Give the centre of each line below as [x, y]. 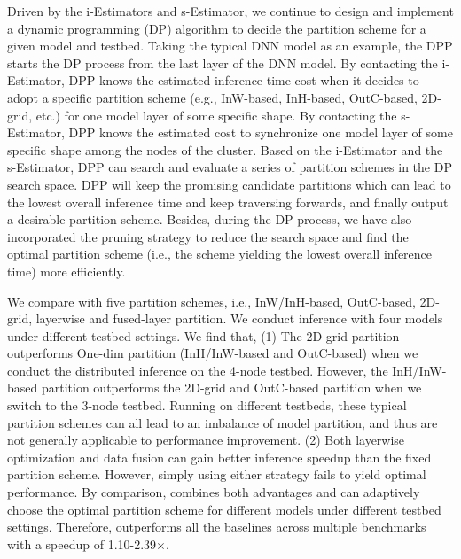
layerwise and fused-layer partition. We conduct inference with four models [239, 318]
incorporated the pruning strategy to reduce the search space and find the [208, 236]
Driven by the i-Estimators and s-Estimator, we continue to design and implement [230, 11]
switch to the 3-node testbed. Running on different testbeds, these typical [207, 405]
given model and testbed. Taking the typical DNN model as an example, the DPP [230, 46]
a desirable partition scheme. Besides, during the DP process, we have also [210, 219]
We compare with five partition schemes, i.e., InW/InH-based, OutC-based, [211, 301]
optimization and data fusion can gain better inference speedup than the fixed [219, 457]
